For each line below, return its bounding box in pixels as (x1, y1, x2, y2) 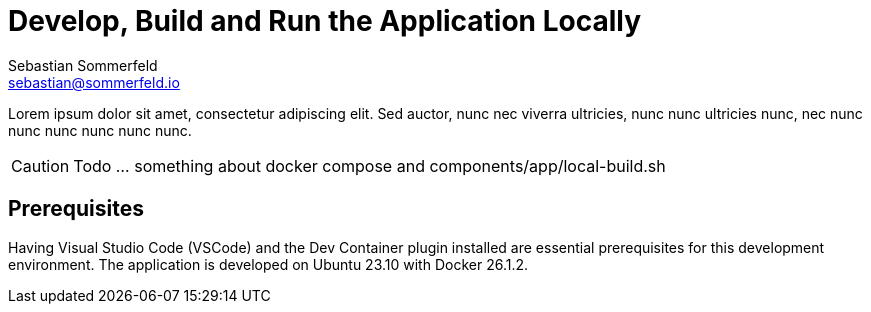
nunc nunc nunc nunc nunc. (8, 121, 192, 139)
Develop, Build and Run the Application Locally (8, 4, 642, 38)
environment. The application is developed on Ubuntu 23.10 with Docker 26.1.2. (8, 255, 529, 273)
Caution (11, 155, 70, 176)
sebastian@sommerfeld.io (8, 73, 180, 91)
